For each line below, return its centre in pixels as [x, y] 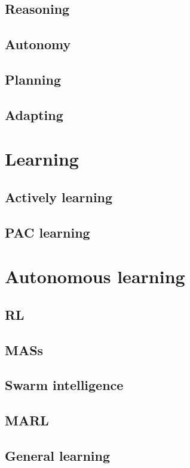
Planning [33, 79]
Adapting [34, 114]
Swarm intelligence [64, 385]
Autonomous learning [95, 276]
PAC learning [47, 232]
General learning [58, 455]
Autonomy [38, 44]
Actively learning [59, 196]
